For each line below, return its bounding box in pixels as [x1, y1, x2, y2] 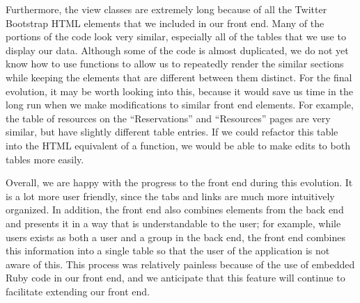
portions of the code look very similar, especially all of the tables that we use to [6, 29, 346, 44]
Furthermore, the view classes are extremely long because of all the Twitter [6, 2, 327, 16]
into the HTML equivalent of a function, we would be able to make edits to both [6, 138, 350, 152]
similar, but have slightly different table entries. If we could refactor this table [6, 124, 338, 139]
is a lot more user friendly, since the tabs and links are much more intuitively [6, 188, 335, 203]
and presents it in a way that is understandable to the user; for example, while [6, 215, 341, 230]
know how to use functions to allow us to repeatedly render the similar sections [6, 56, 344, 71]
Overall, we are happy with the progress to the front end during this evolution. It [6, 175, 353, 190]
